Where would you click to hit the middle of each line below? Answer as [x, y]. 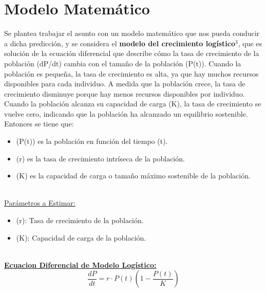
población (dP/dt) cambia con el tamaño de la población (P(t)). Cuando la [123, 63]
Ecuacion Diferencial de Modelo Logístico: [80, 264]
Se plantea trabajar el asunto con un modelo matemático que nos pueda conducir [132, 33]
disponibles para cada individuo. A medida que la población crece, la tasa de [125, 84]
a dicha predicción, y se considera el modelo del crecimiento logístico [120, 43]
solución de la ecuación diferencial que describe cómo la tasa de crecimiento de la [132, 53]
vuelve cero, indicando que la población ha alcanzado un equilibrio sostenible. [126, 113]
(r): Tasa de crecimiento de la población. [80, 220]
